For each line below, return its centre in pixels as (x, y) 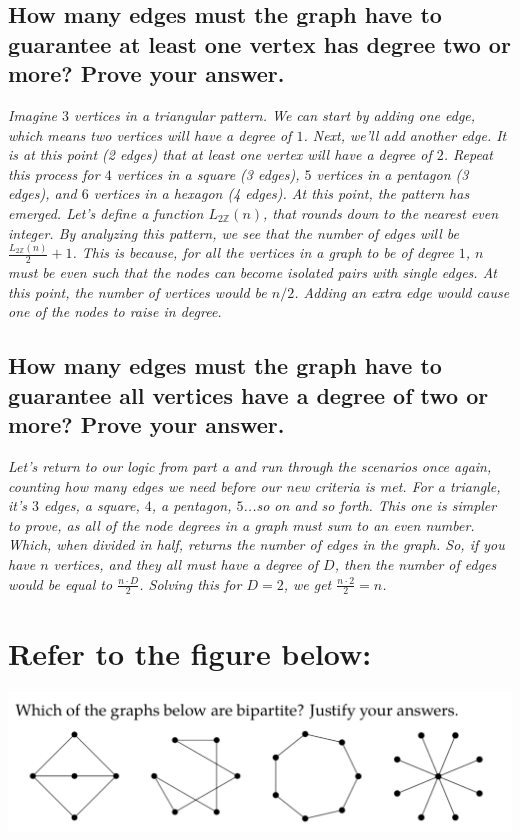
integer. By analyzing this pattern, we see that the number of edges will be (233, 232)
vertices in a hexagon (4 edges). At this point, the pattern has (281, 193)
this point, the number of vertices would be (137, 291)
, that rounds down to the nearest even (381, 212)
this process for (54, 173)
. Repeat (468, 154)
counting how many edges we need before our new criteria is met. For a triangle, (254, 485)
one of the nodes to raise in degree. (115, 311)
